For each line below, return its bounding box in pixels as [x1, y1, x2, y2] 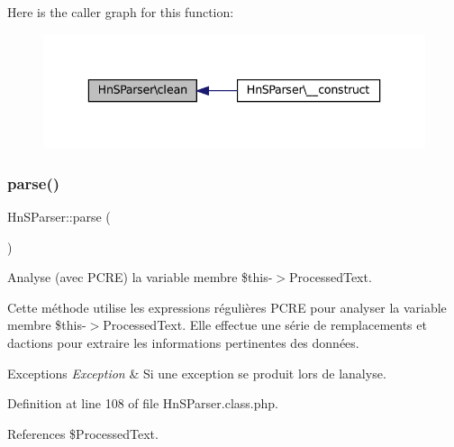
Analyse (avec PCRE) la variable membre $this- [7, 268, 273, 287]
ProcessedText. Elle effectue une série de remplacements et [103, 315, 427, 334]
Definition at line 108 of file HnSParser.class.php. [7, 394, 278, 413]
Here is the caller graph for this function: [7, 3, 234, 21]
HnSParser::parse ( [7, 207, 111, 225]
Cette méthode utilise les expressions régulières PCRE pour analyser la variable [7, 297, 447, 316]
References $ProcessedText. [7, 424, 159, 442]
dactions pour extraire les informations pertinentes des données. [7, 333, 359, 351]
